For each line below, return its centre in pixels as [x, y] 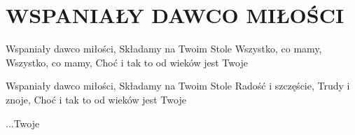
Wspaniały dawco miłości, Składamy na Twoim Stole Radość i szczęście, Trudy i [178, 86]
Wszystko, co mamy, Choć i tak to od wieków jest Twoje [127, 62]
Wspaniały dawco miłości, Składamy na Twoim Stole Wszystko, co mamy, [164, 49]
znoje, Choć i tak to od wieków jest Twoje [96, 99]
